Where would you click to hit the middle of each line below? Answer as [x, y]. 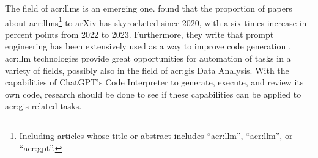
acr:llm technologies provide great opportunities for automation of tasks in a [148, 58]
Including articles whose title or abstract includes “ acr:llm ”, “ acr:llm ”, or [156, 135]
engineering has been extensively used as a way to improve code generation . [148, 46]
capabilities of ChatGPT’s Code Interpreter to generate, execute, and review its [154, 82]
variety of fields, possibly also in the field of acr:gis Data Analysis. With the [147, 70]
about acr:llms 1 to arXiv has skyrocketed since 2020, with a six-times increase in [156, 21]
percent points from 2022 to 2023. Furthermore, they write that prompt [139, 34]
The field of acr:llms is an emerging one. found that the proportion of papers [149, 8]
